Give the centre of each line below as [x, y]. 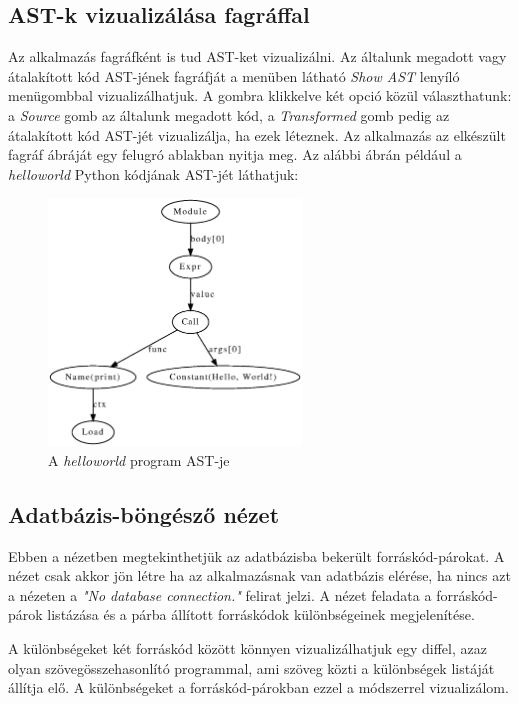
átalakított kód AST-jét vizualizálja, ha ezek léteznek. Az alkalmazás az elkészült [257, 134]
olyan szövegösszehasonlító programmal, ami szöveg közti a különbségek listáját [251, 667]
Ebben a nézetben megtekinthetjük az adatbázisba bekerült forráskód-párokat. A [256, 555]
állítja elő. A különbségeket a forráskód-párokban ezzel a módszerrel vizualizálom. [258, 687]
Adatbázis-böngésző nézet [144, 513]
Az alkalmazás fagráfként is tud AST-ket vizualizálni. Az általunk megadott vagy [257, 56]
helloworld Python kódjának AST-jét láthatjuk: [153, 173]
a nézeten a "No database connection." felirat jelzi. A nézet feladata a [220, 594]
